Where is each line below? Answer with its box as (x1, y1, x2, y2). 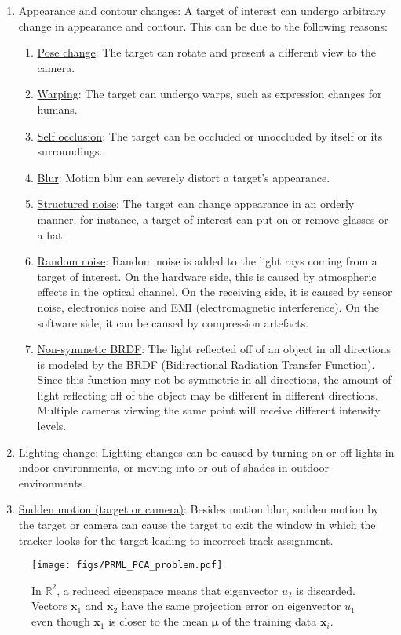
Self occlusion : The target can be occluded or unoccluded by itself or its (37, 127, 383, 144)
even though (31, 613, 90, 630)
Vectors (31, 597, 67, 614)
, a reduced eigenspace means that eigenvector (57, 582, 279, 598)
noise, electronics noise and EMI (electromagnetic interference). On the (37, 298, 379, 315)
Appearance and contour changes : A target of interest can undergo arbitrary (18, 2, 386, 18)
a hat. (37, 226, 66, 243)
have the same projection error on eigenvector (121, 597, 341, 614)
